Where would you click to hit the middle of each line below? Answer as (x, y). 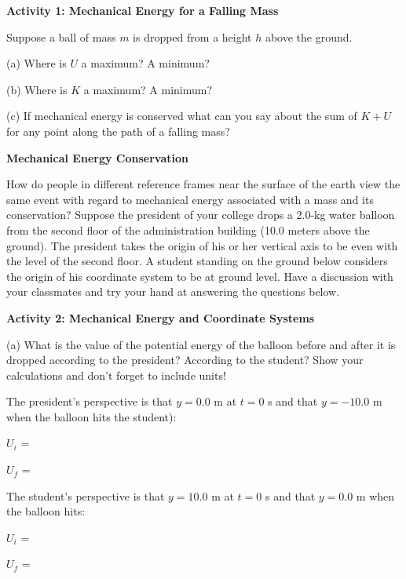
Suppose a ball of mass (61, 36)
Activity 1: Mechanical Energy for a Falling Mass (143, 10)
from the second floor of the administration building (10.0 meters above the (188, 229)
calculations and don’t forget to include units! (116, 375)
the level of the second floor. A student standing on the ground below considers (197, 261)
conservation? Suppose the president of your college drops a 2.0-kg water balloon (201, 215)
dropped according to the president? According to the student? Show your (185, 360)
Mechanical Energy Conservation (97, 157)
